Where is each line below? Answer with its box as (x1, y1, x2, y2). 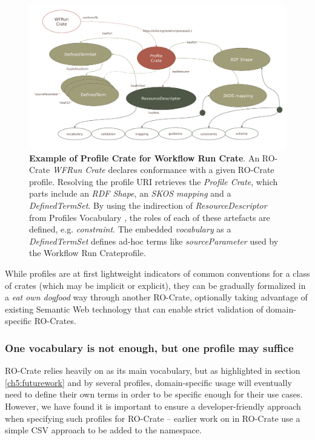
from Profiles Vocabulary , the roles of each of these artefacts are (29, 211, 270, 223)
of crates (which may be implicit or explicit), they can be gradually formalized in (5, 279, 306, 291)
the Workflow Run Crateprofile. (29, 246, 146, 259)
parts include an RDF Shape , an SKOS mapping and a (29, 187, 231, 200)
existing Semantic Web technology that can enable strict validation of (5, 302, 264, 315)
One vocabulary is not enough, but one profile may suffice (5, 340, 294, 355)
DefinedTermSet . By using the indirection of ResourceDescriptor (29, 199, 267, 212)
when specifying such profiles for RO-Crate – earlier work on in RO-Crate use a (5, 411, 300, 424)
